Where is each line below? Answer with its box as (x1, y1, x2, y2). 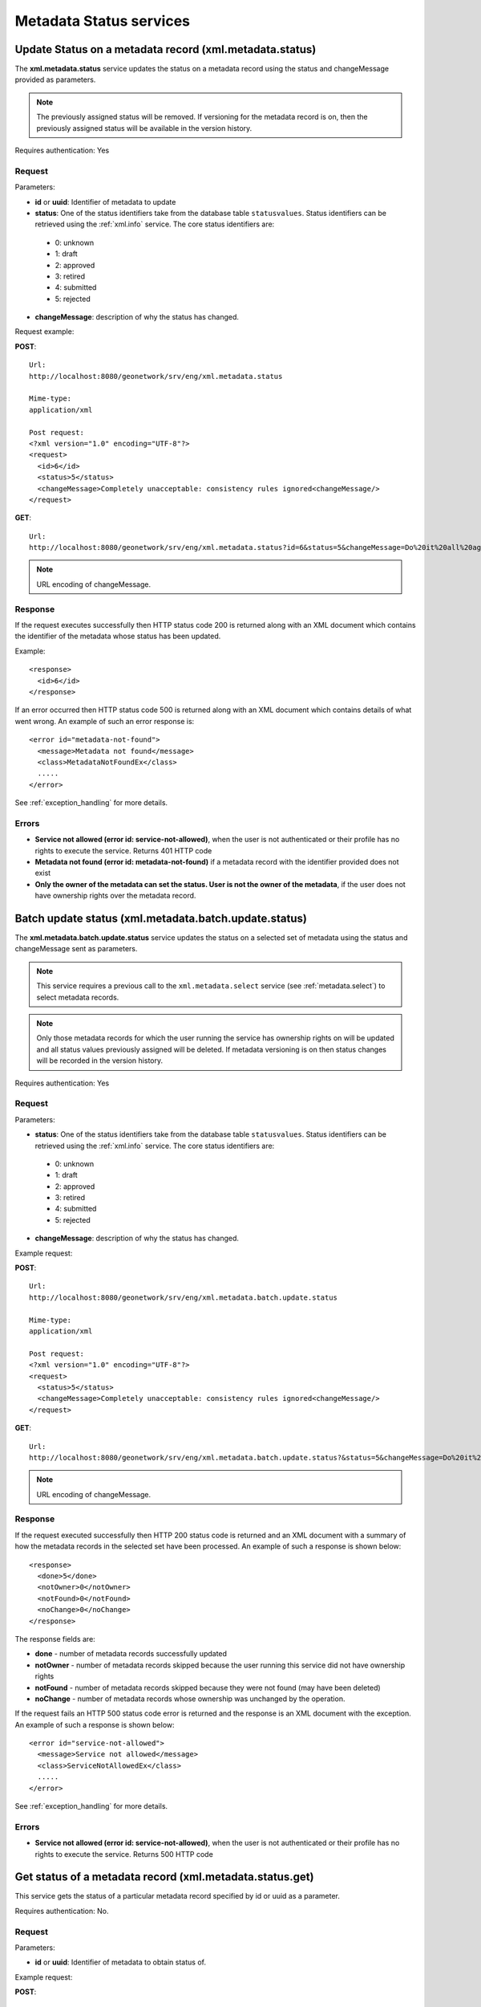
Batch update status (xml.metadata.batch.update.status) (14, 912, 308, 925)
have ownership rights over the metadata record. (34, 891, 196, 901)
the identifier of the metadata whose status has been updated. (14, 631, 221, 641)
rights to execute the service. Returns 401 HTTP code (34, 845, 212, 855)
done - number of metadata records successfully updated (34, 1649, 228, 1659)
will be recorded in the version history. (36, 1056, 164, 1065)
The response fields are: (14, 1634, 95, 1643)
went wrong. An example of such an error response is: (14, 716, 195, 726)
